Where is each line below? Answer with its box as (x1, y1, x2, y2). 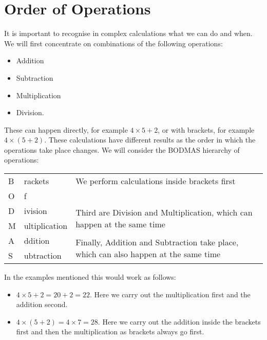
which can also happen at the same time (75, 248, 221, 260)
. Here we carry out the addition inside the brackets (98, 316, 261, 327)
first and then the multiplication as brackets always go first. (16, 326, 204, 337)
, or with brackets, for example (158, 124, 255, 135)
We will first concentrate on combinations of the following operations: (4, 38, 223, 48)
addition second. (16, 299, 68, 310)
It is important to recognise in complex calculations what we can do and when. (4, 28, 253, 39)
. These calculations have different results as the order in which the (44, 134, 256, 145)
